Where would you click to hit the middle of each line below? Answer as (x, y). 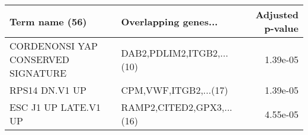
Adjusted (277, 14)
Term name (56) (48, 21)
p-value (281, 28)
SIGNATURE (38, 73)
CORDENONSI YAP (54, 46)
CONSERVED (39, 59)
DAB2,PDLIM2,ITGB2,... (175, 52)
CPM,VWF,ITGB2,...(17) (174, 90)
